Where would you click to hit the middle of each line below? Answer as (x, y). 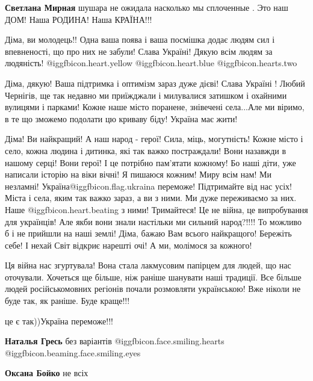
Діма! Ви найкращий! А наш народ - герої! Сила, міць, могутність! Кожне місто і (154, 139)
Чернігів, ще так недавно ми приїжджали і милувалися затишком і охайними (146, 95)
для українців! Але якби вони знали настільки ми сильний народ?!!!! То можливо (153, 221)
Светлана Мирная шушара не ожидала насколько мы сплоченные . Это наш (147, 7)
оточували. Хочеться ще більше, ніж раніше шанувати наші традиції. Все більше (153, 277)
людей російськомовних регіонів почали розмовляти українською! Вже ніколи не (153, 289)
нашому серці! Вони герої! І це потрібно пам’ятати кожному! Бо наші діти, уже (150, 162)
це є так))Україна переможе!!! (59, 321)
